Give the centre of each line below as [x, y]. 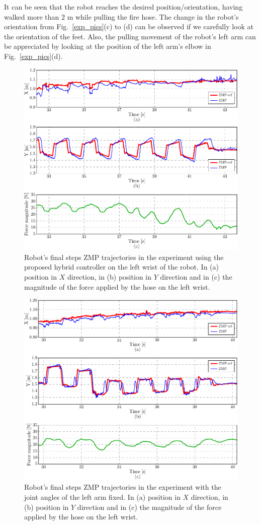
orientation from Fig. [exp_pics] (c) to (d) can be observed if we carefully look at [129, 26]
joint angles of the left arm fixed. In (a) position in [102, 497]
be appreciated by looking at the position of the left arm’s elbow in [108, 46]
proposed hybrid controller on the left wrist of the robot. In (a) [121, 267]
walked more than [32, 16]
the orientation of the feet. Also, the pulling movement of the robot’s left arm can [130, 36]
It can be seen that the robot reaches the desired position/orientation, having [123, 7]
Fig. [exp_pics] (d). [33, 56]
